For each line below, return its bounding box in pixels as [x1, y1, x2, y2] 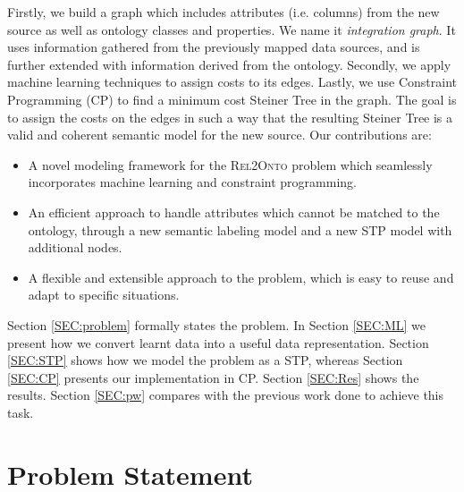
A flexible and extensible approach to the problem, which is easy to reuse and [28, 267, 454, 286]
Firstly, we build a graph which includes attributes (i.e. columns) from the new [7, 3, 440, 21]
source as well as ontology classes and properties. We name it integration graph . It [7, 20, 456, 38]
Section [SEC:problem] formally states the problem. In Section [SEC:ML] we [7, 315, 426, 334]
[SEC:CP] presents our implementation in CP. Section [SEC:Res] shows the [7, 368, 419, 386]
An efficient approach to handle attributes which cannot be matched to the [28, 202, 440, 221]
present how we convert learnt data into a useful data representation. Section [7, 333, 429, 352]
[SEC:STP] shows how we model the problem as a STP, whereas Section [7, 351, 403, 369]
